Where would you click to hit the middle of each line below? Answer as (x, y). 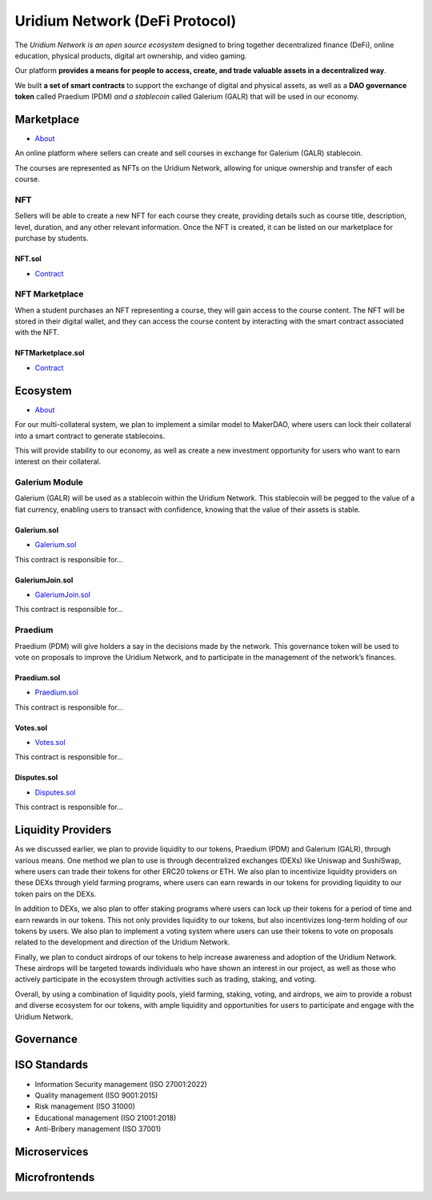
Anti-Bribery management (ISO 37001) (98, 1129)
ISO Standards (52, 1065)
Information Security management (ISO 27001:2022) (121, 1084)
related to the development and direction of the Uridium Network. (122, 942)
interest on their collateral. (58, 461)
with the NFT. (37, 332)
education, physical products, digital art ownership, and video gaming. (131, 55)
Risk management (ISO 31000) (85, 1106)
